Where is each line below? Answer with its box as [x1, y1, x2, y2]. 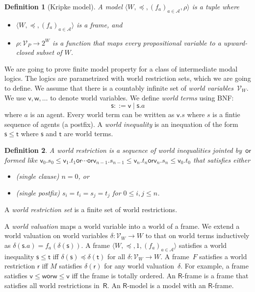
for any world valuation [104, 261, 175, 271]
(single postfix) [16, 187, 60, 197]
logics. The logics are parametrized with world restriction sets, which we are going [4, 73, 251, 83]
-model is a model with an [127, 280, 206, 290]
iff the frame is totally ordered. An [72, 270, 176, 280]
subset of [36, 47, 62, 57]
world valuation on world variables [4, 230, 108, 241]
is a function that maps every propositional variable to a [52, 37, 221, 48]
